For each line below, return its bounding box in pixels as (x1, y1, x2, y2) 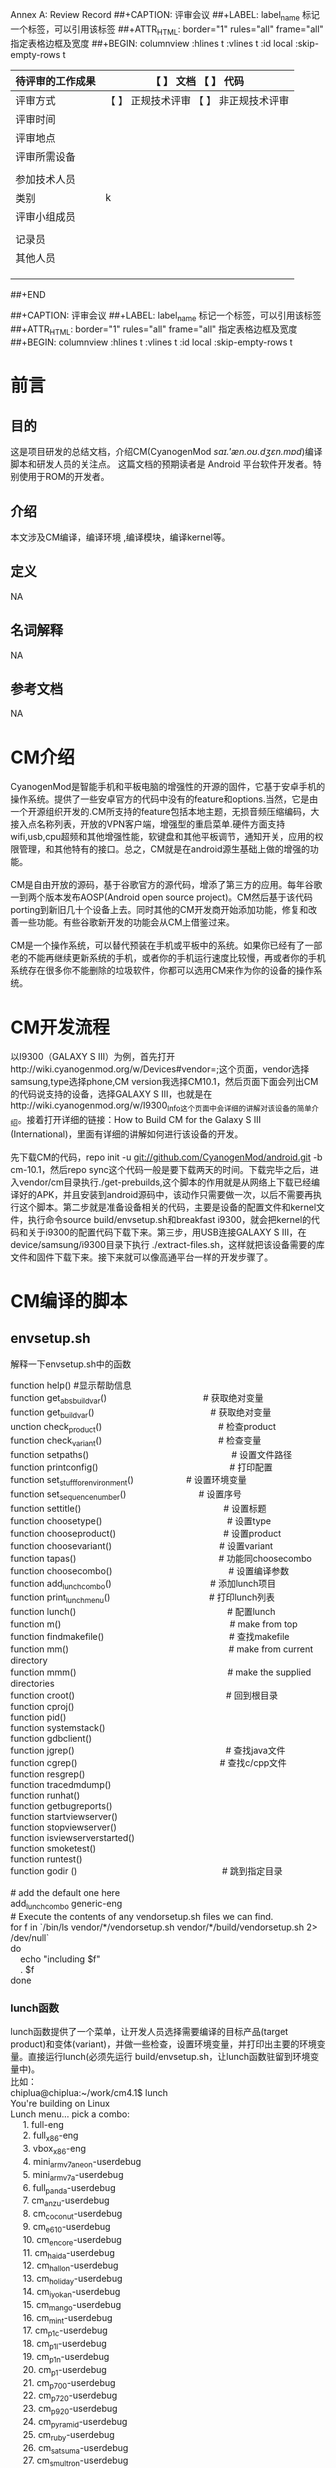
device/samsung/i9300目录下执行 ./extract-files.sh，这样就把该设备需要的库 (10, 1238, 325, 1250)
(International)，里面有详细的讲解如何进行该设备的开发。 (10, 1128, 244, 1140)
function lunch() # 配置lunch (10, 1606, 276, 1618)
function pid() (10, 1711, 67, 1723)
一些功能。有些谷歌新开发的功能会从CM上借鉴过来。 (18, 916, 235, 928)
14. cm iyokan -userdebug (22, 2285, 121, 2300)
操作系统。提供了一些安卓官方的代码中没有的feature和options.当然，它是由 (10, 793, 319, 805)
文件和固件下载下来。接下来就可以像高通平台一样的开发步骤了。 (10, 1251, 273, 1263)
